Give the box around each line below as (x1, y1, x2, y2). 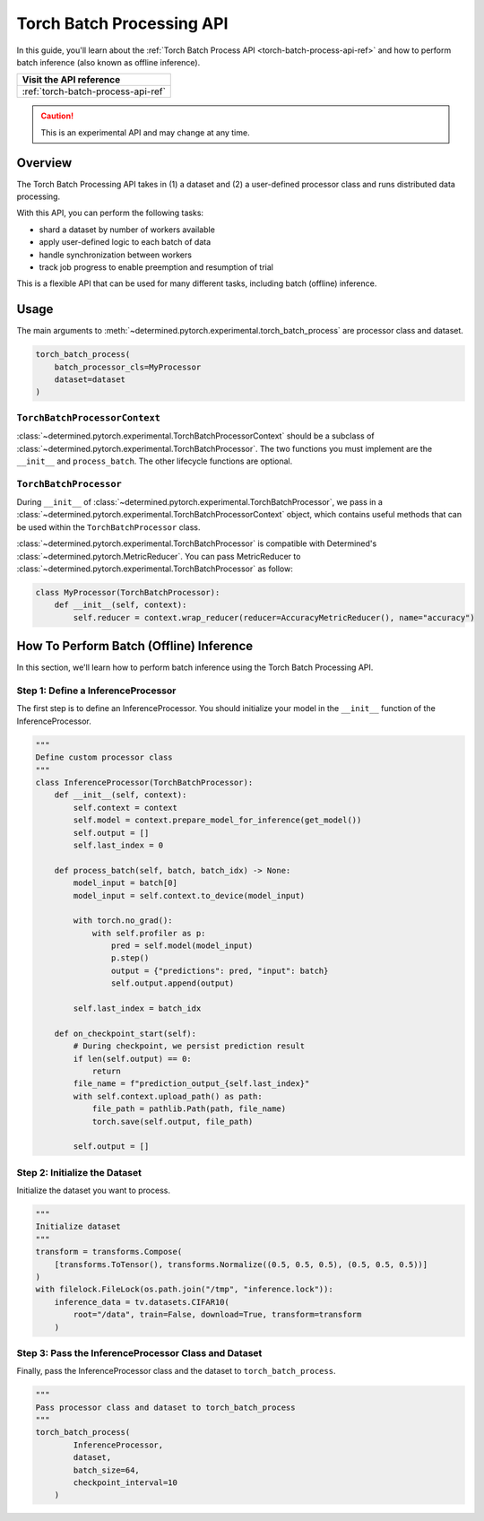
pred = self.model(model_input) (110, 941, 254, 951)
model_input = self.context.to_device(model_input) (73, 891, 306, 900)
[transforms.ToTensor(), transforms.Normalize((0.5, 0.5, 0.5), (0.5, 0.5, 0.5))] (54, 1259, 428, 1269)
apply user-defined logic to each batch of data (39, 237, 212, 248)
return (91, 1065, 121, 1076)
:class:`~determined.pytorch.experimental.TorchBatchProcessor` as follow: (16, 563, 293, 574)
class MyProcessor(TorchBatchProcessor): (35, 587, 220, 598)
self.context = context (73, 803, 178, 813)
